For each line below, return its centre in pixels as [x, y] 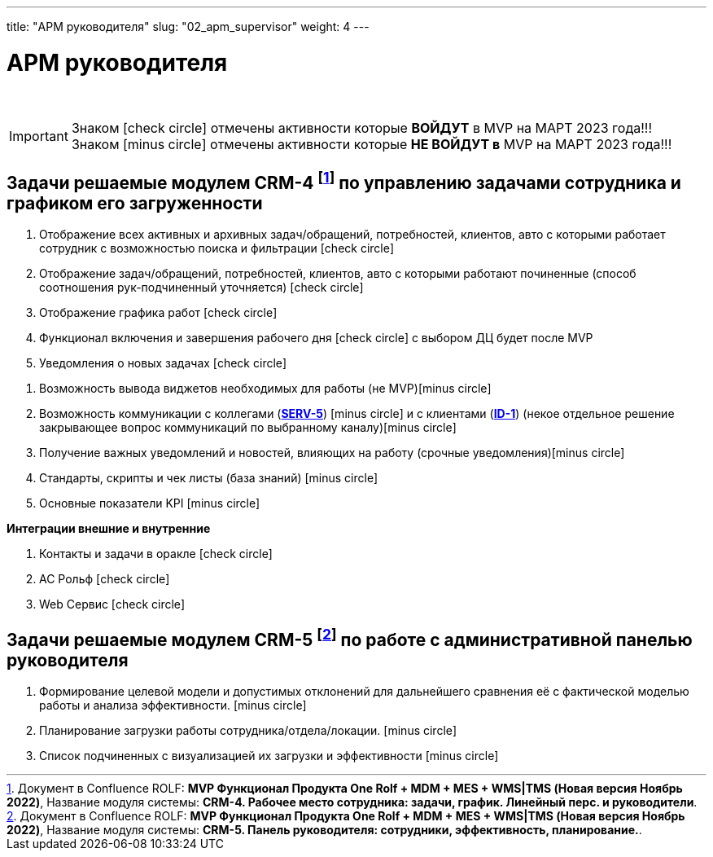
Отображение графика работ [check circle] [158, 313]
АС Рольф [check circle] [105, 579]
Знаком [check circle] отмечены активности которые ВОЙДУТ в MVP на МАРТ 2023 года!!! [361, 127]
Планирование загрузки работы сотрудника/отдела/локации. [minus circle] [248, 731]
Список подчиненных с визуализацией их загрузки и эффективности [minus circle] [269, 756]
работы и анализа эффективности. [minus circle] [173, 705]
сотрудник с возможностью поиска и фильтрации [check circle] [217, 248]
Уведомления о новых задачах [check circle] [163, 363]
